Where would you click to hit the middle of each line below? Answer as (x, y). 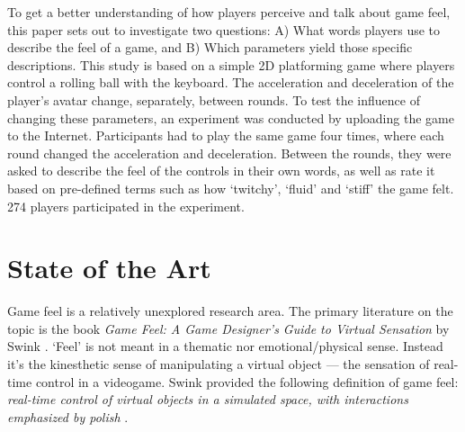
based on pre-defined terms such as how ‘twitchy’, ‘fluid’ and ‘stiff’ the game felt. (231, 188)
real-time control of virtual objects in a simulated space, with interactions (208, 399)
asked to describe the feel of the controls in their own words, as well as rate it (221, 171)
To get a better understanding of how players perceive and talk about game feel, (229, 12)
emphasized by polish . (68, 416)
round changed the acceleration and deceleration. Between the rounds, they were (229, 153)
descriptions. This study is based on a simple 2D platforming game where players (231, 64)
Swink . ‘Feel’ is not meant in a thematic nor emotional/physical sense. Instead (225, 346)
